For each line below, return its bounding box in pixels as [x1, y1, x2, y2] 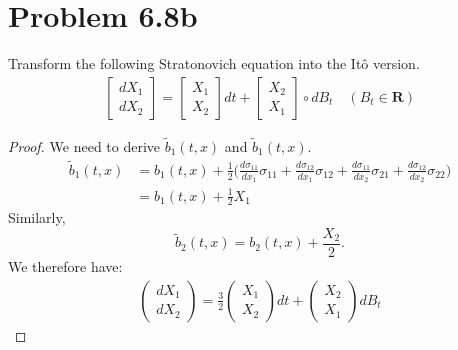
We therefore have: [8, 256, 123, 277]
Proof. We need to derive [8, 135, 161, 156]
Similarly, [8, 207, 66, 228]
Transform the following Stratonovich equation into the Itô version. [8, 53, 420, 74]
